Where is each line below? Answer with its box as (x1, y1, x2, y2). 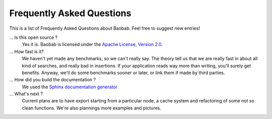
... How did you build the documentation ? (9, 77, 96, 83)
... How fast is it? (9, 48, 44, 54)
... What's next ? (9, 91, 43, 97)
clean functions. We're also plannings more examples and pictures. (22, 105, 161, 111)
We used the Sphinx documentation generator (22, 84, 118, 90)
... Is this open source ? (9, 34, 58, 40)
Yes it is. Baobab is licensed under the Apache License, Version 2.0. (22, 41, 163, 47)
